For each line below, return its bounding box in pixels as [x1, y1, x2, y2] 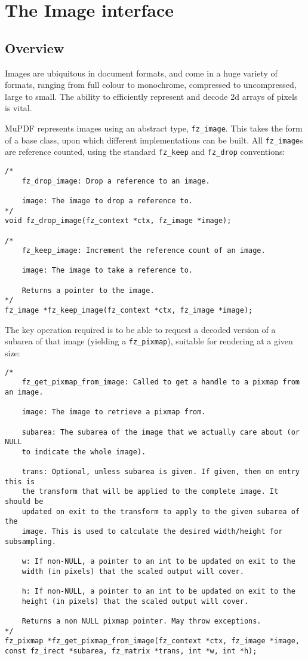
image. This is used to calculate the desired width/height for [21, 527, 283, 536]
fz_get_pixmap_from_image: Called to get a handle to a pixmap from [21, 378, 300, 387]
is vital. [5, 102, 32, 114]
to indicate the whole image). [21, 447, 146, 456]
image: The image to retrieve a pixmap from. [21, 408, 206, 417]
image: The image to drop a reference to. [21, 196, 193, 205]
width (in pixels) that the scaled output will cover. [21, 567, 244, 576]
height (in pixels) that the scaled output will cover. [21, 597, 249, 606]
